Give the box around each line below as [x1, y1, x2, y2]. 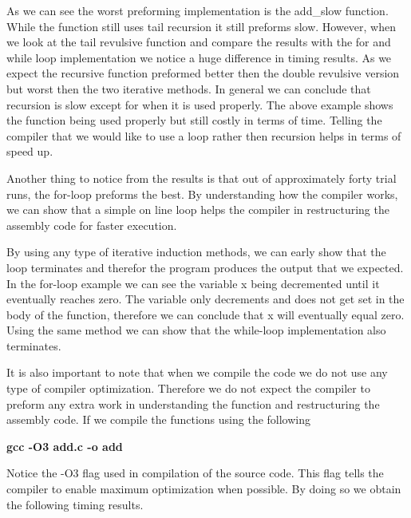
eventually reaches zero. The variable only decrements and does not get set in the [6, 291, 405, 307]
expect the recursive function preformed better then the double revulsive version [6, 65, 400, 81]
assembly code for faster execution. [6, 216, 177, 233]
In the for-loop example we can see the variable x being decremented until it [6, 275, 380, 291]
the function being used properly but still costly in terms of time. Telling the [6, 112, 382, 129]
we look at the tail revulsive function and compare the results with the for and [6, 34, 391, 50]
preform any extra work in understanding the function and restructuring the [6, 395, 380, 412]
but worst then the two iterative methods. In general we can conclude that [6, 80, 371, 97]
